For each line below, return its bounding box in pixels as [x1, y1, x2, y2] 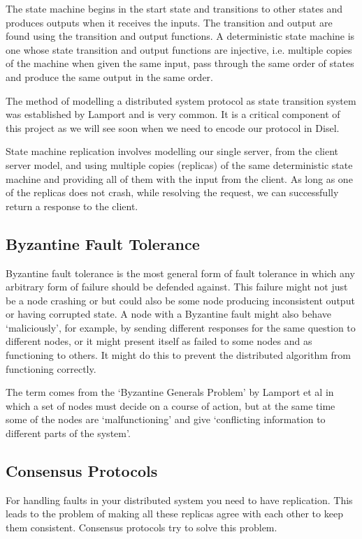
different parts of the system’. [6, 426, 131, 441]
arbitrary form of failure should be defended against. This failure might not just [6, 279, 348, 294]
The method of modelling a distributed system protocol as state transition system [6, 93, 356, 108]
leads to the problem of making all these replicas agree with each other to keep [6, 506, 343, 521]
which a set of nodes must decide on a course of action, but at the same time [6, 398, 335, 413]
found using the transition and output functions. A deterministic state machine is [6, 29, 355, 43]
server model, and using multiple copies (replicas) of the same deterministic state [6, 157, 353, 172]
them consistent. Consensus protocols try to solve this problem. [6, 520, 277, 535]
